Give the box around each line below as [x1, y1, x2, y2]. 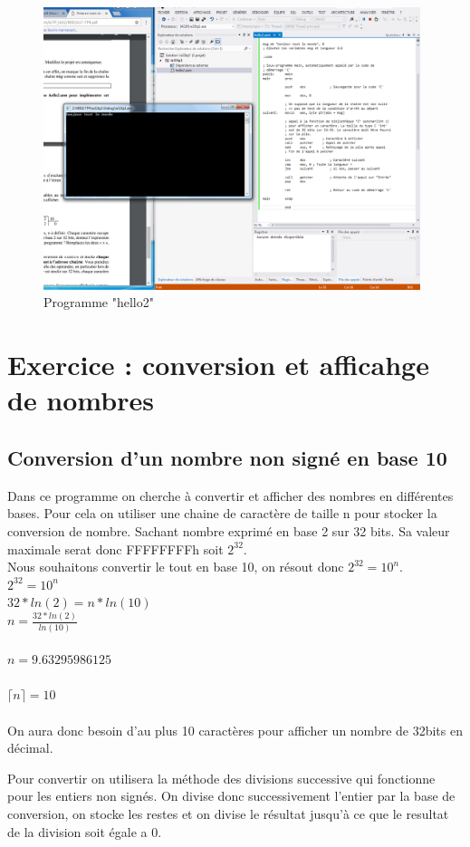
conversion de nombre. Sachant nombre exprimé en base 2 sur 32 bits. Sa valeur [7, 521, 450, 540]
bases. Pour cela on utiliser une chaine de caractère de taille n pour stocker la [7, 504, 437, 523]
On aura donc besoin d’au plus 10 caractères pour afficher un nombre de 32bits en [7, 720, 463, 739]
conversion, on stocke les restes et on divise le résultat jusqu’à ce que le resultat [7, 804, 449, 823]
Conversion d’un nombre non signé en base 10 [7, 443, 447, 471]
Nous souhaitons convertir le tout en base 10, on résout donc [7, 557, 344, 576]
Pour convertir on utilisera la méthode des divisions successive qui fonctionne [7, 768, 436, 787]
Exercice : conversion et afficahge [7, 346, 429, 383]
